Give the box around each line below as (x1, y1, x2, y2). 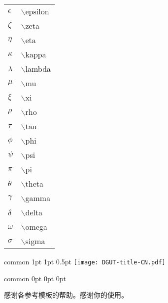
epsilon (25, 5, 49, 17)
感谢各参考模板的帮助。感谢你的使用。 (4, 290, 128, 300)
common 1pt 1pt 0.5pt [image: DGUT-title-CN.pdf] (4, 256, 166, 266)
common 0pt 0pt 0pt (4, 273, 67, 283)
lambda (25, 63, 51, 74)
